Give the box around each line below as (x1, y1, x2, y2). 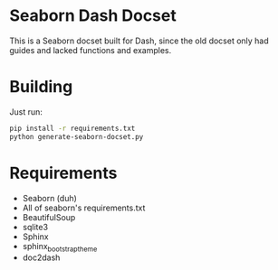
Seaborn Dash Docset (9, 5, 177, 26)
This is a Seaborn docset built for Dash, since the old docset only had (9, 35, 269, 46)
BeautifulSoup (22, 211, 76, 222)
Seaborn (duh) (22, 192, 77, 203)
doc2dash (22, 252, 61, 263)
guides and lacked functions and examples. (9, 44, 172, 55)
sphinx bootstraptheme (22, 240, 98, 254)
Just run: (9, 106, 43, 117)
